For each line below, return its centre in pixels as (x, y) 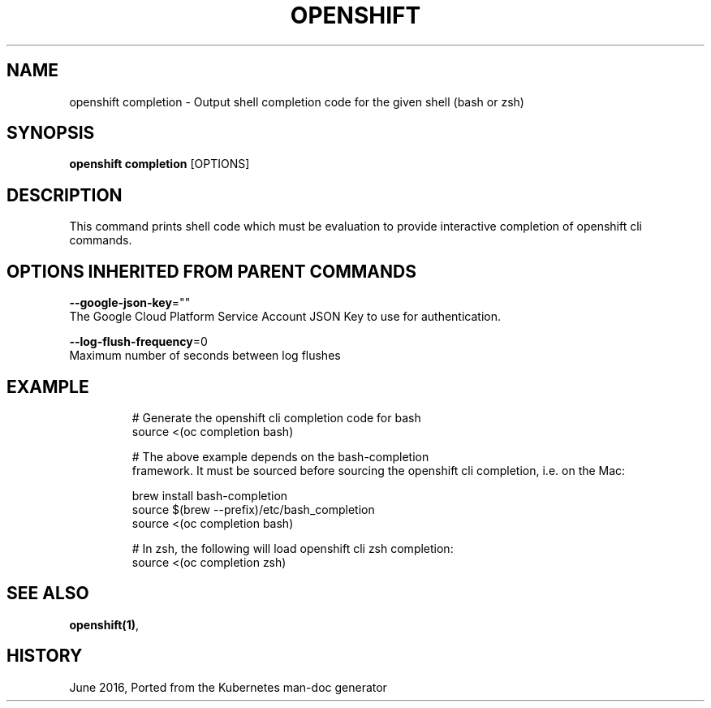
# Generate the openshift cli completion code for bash (276, 417)
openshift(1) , (104, 624)
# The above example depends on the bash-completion (280, 456)
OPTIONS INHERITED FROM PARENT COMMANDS (211, 271)
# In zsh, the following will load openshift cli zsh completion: (293, 548)
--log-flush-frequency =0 (138, 342)
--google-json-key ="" (130, 303)
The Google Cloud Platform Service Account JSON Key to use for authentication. (285, 317)
